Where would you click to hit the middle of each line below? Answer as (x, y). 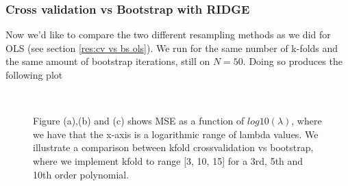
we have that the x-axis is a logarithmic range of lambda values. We (176, 134)
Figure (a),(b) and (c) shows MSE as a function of (139, 121)
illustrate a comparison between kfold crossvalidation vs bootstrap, (173, 147)
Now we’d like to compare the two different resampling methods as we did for (168, 35)
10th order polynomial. (81, 174)
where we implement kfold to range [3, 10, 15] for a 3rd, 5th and (168, 160)
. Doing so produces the (293, 61)
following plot (34, 75)
